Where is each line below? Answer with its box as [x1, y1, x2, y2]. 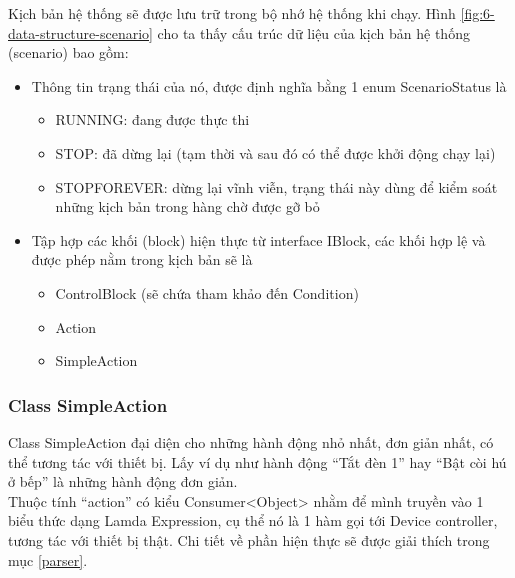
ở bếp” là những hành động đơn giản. [8, 471, 238, 492]
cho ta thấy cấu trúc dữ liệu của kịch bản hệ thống [157, 22, 470, 43]
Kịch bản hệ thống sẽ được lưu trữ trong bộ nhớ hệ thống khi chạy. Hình [8, 3, 456, 23]
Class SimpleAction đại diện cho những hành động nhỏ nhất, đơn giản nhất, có [8, 431, 494, 452]
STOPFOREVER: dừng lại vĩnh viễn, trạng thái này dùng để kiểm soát [55, 176, 498, 197]
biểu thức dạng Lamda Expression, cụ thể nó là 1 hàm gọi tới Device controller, [8, 510, 498, 531]
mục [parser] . [8, 549, 88, 570]
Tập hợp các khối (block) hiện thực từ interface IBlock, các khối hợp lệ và [31, 229, 486, 250]
